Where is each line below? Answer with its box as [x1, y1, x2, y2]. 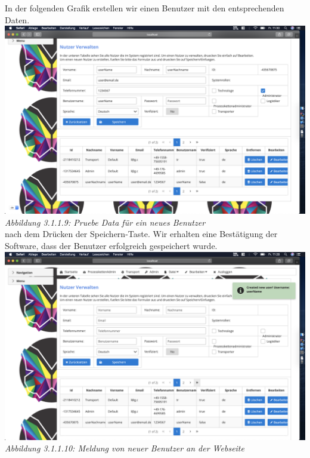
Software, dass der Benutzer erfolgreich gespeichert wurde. [5, 239, 218, 251]
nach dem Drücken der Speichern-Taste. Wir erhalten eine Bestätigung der [5, 228, 278, 240]
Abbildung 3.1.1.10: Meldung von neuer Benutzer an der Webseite [5, 442, 244, 454]
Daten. [5, 13, 30, 26]
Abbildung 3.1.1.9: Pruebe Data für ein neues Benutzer [5, 216, 206, 228]
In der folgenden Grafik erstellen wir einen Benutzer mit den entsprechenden [5, 2, 284, 14]
